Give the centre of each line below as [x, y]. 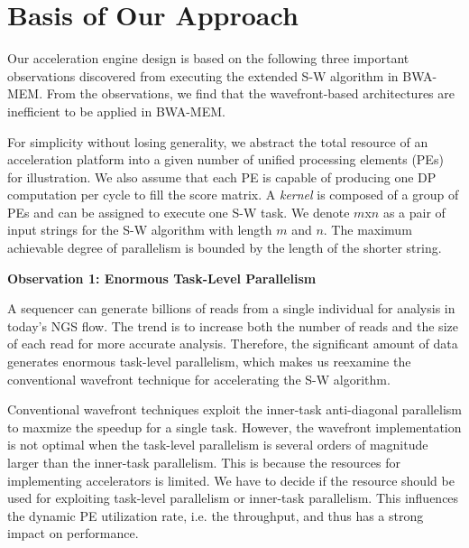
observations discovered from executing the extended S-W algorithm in [203, 75]
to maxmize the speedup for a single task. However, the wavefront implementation [234, 427]
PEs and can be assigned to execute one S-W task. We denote [179, 212]
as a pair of [414, 212]
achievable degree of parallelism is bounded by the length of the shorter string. [225, 248]
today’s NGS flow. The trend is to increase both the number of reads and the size [233, 325]
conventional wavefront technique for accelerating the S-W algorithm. [199, 379]
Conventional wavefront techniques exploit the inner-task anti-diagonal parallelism [234, 409]
